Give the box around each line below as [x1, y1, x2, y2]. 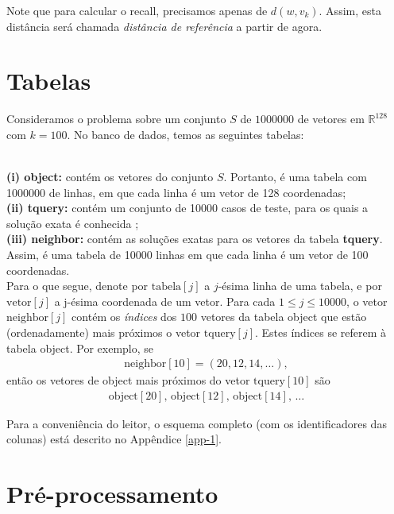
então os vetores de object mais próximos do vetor [6, 372, 250, 388]
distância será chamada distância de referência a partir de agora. [6, 17, 323, 34]
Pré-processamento [6, 477, 218, 510]
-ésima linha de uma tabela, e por [218, 277, 382, 294]
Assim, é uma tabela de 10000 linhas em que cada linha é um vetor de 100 [6, 246, 369, 263]
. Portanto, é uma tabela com [223, 168, 367, 185]
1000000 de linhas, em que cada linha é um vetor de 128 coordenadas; [6, 184, 346, 200]
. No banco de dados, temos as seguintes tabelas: [67, 126, 304, 142]
